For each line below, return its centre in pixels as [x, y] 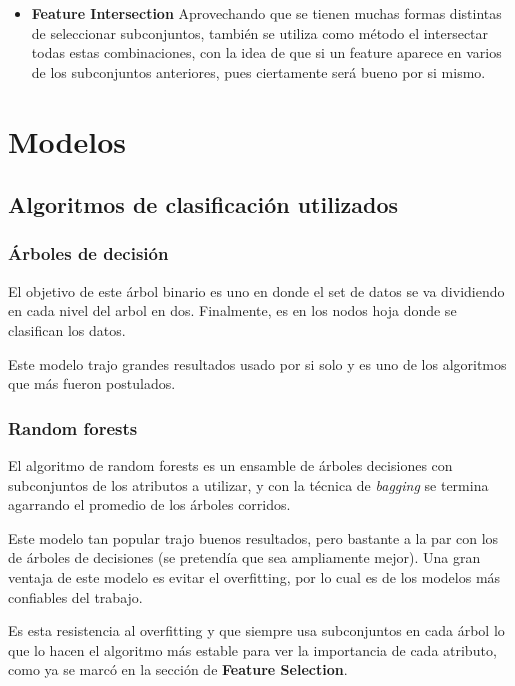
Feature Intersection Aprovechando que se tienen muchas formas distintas [266, 13]
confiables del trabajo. [75, 596]
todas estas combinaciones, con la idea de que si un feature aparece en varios [266, 52]
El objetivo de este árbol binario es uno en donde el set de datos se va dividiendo [256, 290]
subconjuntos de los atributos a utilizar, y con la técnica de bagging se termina [248, 484]
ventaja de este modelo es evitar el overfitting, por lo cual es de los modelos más [254, 576]
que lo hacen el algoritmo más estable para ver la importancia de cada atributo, [252, 649]
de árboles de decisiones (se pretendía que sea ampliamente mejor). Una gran [244, 557]
